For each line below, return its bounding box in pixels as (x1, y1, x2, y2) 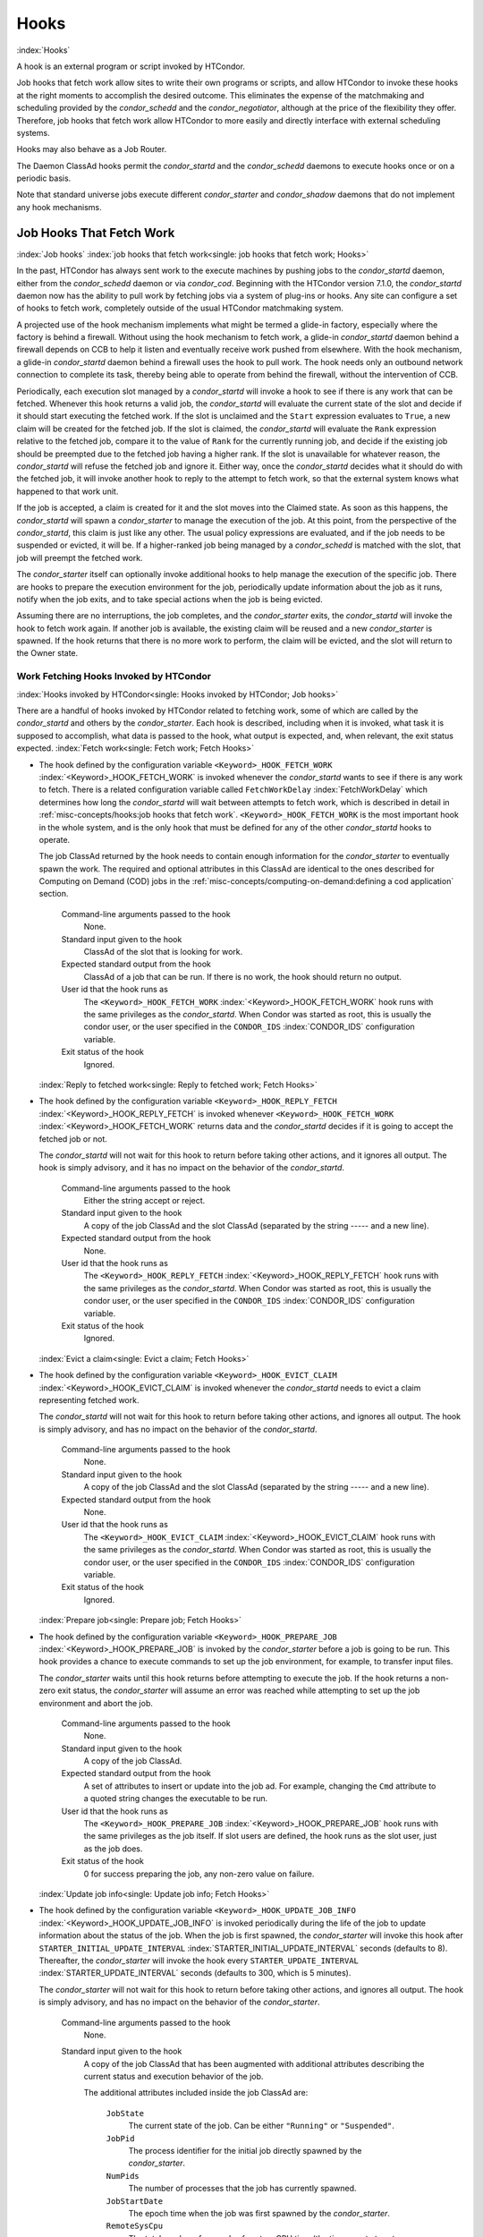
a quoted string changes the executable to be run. (83, 1793, 268, 1804)
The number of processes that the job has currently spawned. (128, 2183, 357, 2194)
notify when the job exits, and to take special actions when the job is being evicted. (16, 593, 323, 604)
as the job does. (83, 1843, 143, 1854)
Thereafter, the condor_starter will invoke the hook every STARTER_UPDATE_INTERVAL (38, 1955, 360, 1966)
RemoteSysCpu (106, 2221, 164, 2232)
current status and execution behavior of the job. (83, 2071, 264, 2082)
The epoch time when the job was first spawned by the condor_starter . (128, 2207, 391, 2218)
